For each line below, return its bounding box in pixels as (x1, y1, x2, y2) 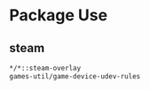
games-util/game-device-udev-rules (9, 71, 141, 80)
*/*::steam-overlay (9, 64, 82, 72)
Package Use (9, 5, 108, 26)
